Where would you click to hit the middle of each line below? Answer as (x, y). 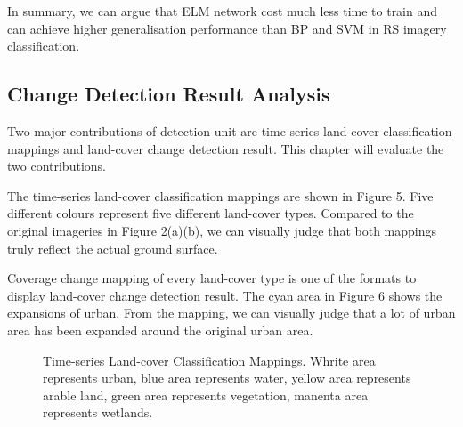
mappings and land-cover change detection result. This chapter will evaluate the (226, 148)
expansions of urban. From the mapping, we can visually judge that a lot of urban (231, 313)
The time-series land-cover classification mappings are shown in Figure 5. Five (220, 195)
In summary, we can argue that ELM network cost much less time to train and (223, 11)
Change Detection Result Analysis (169, 94)
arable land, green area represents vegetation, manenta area (206, 395)
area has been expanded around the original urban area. (160, 330)
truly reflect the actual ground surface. (113, 248)
